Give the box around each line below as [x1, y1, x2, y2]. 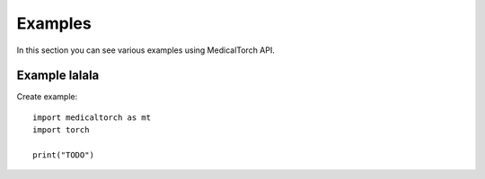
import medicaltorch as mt [32, 112, 152, 123]
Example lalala [16, 68, 100, 83]
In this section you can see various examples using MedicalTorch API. [16, 45, 276, 55]
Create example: [16, 91, 78, 102]
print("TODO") [32, 150, 94, 160]
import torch [32, 125, 90, 135]
